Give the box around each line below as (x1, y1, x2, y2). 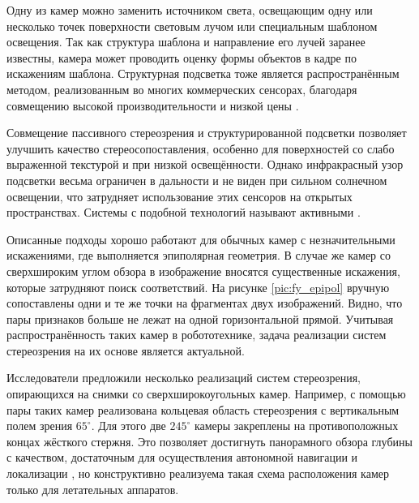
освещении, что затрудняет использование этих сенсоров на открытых (6, 187, 353, 204)
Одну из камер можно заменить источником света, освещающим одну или (6, 2, 373, 18)
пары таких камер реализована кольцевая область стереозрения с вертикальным (6, 401, 400, 418)
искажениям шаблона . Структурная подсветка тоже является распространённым (6, 65, 400, 82)
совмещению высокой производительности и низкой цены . (6, 97, 299, 114)
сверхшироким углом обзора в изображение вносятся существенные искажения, (6, 262, 400, 279)
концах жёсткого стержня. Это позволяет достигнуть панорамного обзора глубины (6, 432, 413, 449)
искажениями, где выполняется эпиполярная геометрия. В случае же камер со (6, 247, 391, 264)
